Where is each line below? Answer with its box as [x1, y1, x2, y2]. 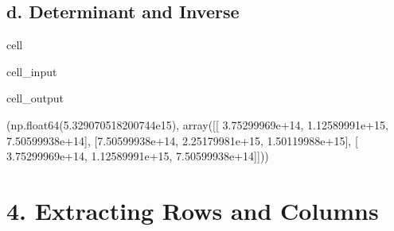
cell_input [6, 63, 57, 79]
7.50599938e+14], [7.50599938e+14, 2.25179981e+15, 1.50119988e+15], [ [6, 132, 358, 148]
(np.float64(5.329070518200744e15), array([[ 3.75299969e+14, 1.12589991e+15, [6, 116, 389, 133]
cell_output [6, 90, 64, 106]
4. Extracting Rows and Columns [6, 194, 379, 226]
